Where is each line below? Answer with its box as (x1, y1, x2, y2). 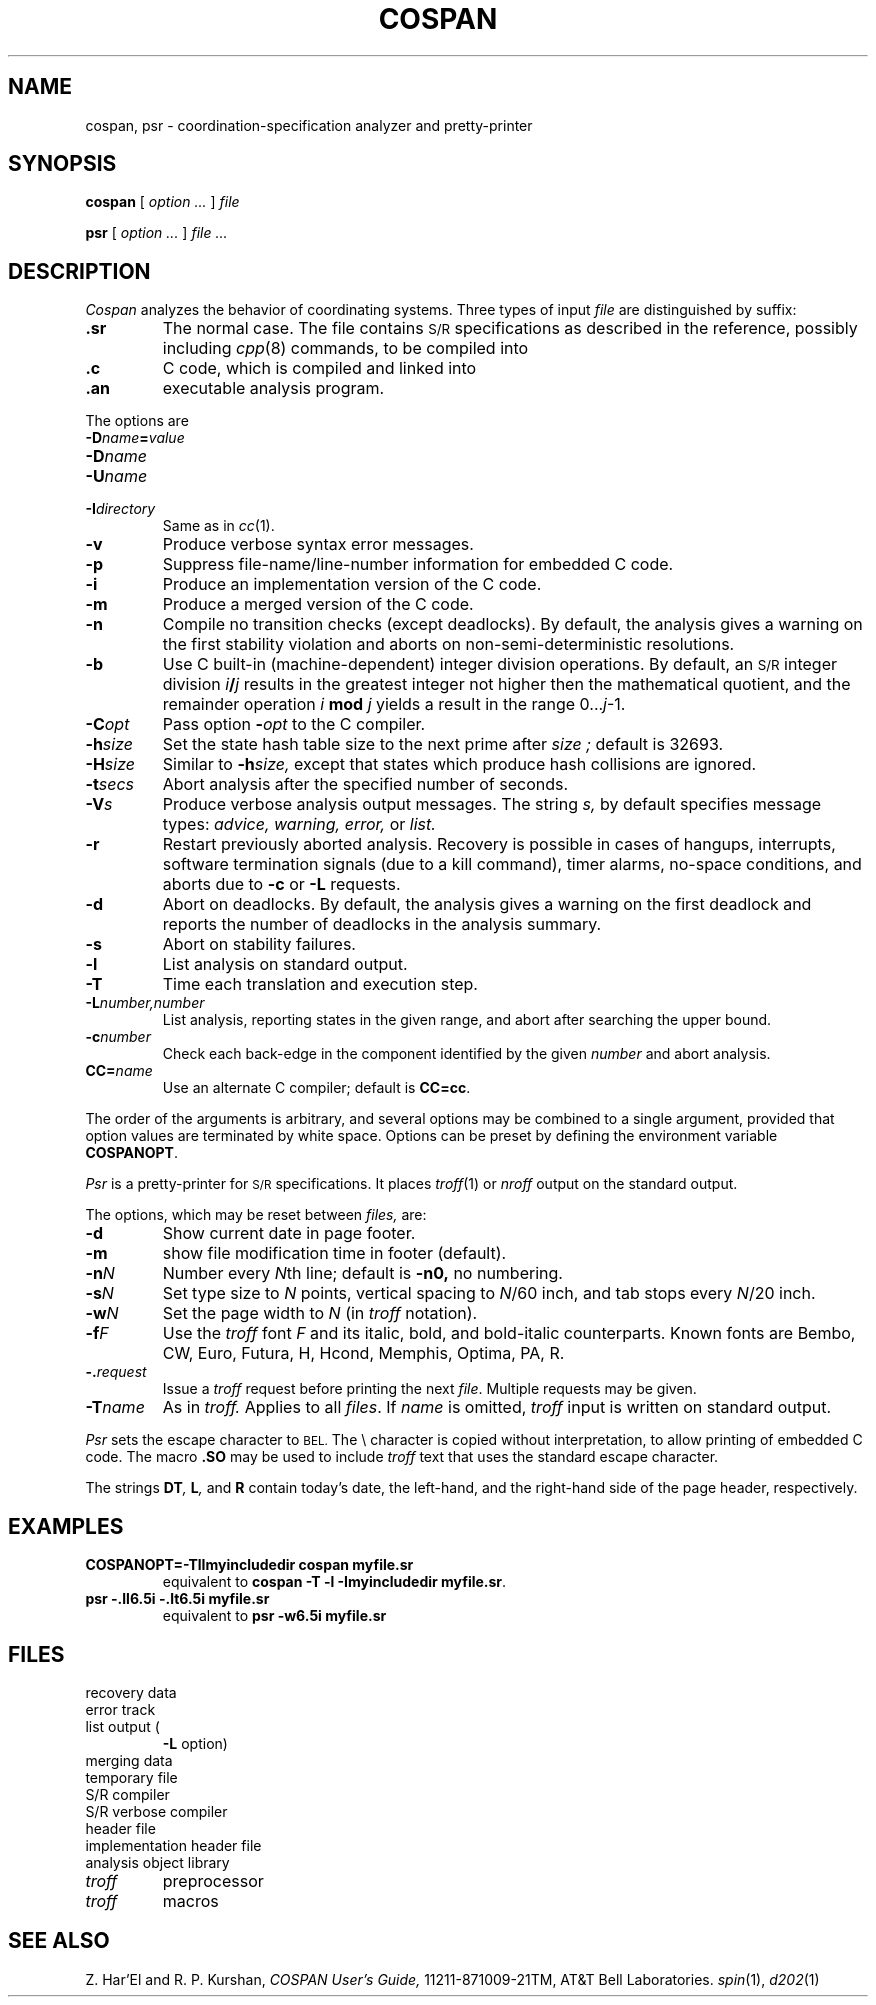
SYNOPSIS (8, 151, 117, 177)
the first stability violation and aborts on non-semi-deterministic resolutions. (162, 634, 735, 655)
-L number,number (85, 994, 205, 1012)
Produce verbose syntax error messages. (162, 534, 474, 555)
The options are (85, 412, 189, 430)
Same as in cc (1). (162, 517, 275, 535)
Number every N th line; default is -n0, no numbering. (162, 1263, 563, 1284)
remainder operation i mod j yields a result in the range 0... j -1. (162, 694, 626, 715)
